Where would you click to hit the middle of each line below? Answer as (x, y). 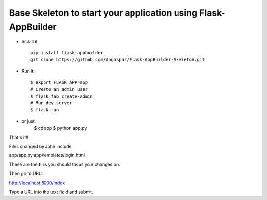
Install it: (30, 42)
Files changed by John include (40, 147)
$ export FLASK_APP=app (59, 82)
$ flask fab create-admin (62, 96)
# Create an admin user (59, 89)
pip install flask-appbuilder (67, 53)
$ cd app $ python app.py (60, 128)
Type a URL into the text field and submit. (51, 192)
